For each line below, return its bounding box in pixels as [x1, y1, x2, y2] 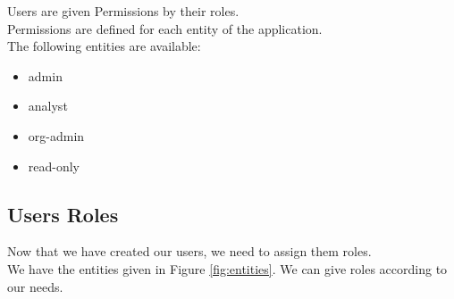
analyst [28, 96, 68, 115]
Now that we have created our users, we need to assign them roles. [7, 242, 372, 261]
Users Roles [7, 200, 119, 228]
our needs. [7, 277, 63, 295]
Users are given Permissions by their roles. [7, 2, 240, 20]
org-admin [28, 126, 85, 145]
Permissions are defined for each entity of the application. [7, 19, 323, 37]
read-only [28, 156, 80, 175]
